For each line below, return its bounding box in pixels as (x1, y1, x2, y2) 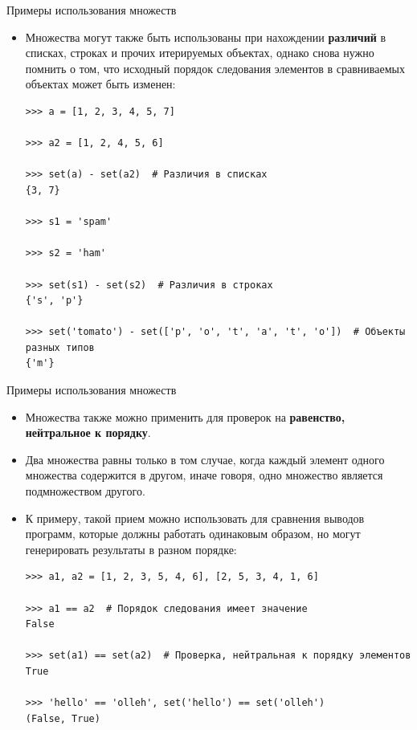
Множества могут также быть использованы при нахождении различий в (25, 28, 386, 45)
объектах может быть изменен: (25, 75, 176, 92)
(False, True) (25, 712, 100, 724)
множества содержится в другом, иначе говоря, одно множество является (25, 467, 383, 483)
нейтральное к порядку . (25, 424, 151, 441)
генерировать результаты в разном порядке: (25, 540, 237, 557)
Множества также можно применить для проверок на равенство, (25, 408, 345, 425)
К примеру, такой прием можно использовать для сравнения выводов (25, 509, 365, 526)
